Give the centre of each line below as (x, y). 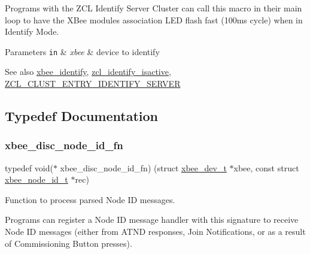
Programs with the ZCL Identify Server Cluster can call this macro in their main (154, 8)
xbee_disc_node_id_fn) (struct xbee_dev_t (143, 167)
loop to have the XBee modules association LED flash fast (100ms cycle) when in (154, 19)
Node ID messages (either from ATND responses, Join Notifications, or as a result (155, 231)
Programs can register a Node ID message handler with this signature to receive (152, 220)
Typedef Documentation (81, 116)
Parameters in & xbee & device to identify (82, 51)
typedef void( (29, 167)
